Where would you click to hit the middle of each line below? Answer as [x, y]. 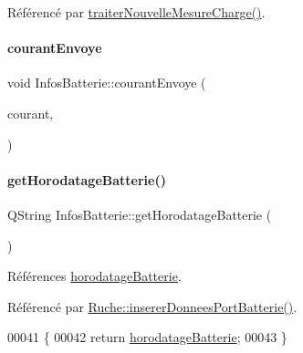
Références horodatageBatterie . [94, 276]
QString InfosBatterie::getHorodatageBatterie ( [140, 214]
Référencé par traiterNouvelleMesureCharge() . [136, 12]
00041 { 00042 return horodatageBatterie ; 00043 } [147, 337]
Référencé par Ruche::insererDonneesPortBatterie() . [152, 306]
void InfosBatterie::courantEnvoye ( [107, 83]
